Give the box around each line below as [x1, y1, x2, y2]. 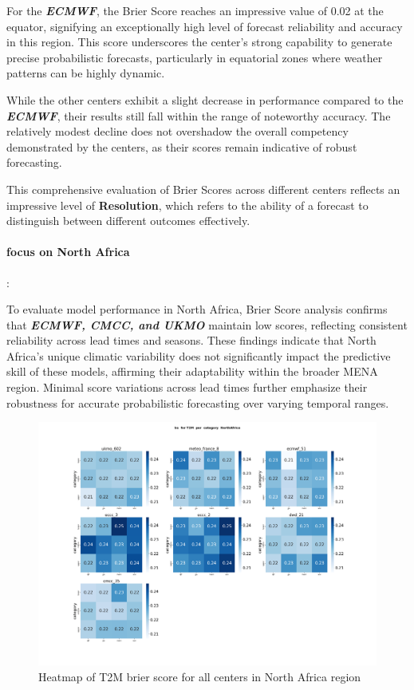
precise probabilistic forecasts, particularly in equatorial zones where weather [6, 49, 383, 65]
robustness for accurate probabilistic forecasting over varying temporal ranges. [6, 394, 389, 411]
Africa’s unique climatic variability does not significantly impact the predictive [6, 347, 391, 364]
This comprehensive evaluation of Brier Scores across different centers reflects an [6, 180, 400, 197]
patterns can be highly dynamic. [6, 65, 165, 81]
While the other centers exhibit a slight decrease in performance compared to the [6, 91, 404, 108]
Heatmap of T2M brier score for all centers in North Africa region [38, 668, 361, 685]
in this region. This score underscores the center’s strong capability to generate [6, 34, 392, 50]
